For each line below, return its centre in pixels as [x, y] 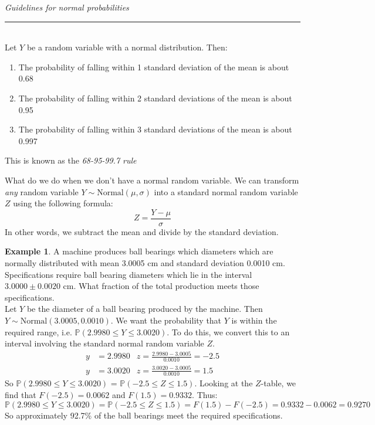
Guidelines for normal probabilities [67, 7]
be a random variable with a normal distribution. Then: [127, 47]
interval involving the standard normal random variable [104, 343]
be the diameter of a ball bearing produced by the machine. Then [145, 309]
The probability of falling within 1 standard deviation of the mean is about [154, 67]
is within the [254, 320]
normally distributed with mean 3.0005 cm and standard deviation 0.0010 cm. [145, 262]
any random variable [42, 191]
